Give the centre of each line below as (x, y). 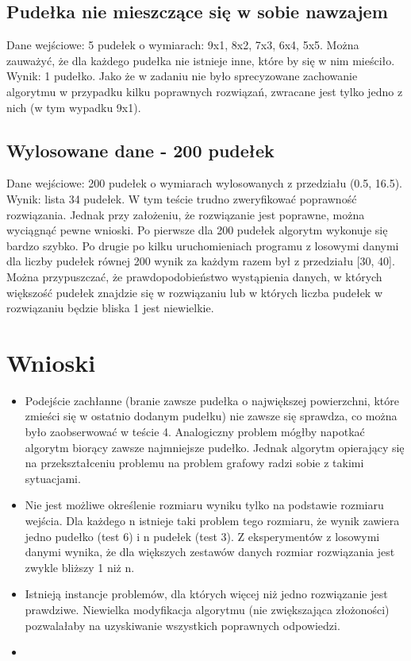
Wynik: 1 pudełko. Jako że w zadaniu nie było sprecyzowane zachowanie (182, 76)
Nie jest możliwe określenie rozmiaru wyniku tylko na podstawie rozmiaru (204, 505)
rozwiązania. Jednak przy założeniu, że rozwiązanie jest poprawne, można (186, 214)
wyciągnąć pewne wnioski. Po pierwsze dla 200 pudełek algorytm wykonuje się (197, 230)
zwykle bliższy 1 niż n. (80, 567)
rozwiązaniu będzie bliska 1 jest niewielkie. (110, 308)
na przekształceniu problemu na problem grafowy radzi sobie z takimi (194, 463)
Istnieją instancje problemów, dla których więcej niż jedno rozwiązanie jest (206, 594)
